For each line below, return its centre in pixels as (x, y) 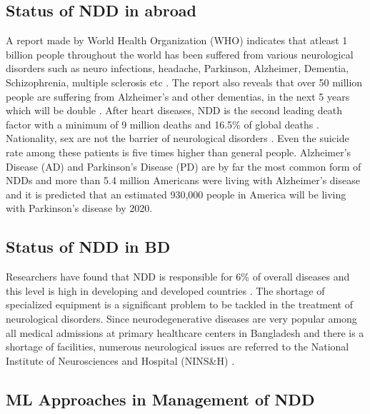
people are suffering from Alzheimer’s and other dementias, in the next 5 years (178, 96)
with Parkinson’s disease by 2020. (79, 208)
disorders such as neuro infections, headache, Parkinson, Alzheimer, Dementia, (177, 68)
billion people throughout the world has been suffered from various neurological (180, 54)
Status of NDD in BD (88, 247)
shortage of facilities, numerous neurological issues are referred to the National (177, 347)
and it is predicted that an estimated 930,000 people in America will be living (176, 194)
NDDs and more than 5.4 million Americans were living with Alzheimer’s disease (183, 180)
